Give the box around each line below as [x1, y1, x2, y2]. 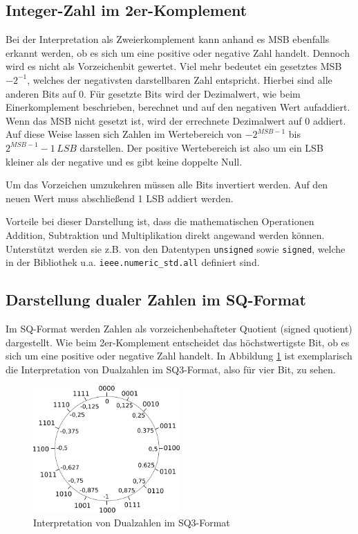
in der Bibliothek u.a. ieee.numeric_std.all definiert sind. [6, 255, 260, 269]
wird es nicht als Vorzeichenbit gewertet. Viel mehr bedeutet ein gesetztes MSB [6, 59, 342, 73]
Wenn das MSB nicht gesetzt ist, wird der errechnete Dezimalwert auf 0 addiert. [6, 113, 346, 127]
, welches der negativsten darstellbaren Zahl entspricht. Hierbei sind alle [27, 72, 332, 87]
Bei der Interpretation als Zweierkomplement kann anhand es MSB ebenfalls [6, 32, 330, 46]
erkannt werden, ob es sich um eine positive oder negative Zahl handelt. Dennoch [6, 45, 350, 60]
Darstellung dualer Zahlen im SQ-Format [6, 289, 306, 310]
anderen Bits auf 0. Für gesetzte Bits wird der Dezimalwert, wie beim [6, 86, 301, 100]
